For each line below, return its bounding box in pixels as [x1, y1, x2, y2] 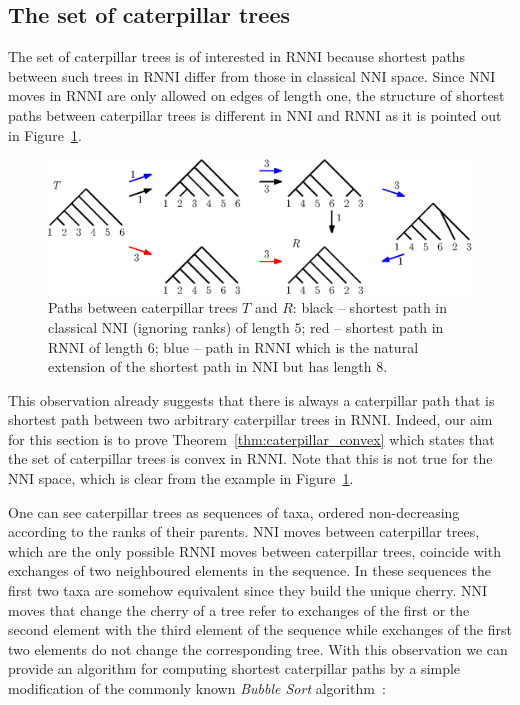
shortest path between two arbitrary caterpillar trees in [8, 409, 347, 430]
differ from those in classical [184, 65, 356, 86]
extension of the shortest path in [48, 356, 248, 377]
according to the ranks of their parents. [8, 521, 249, 542]
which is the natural [295, 336, 419, 357]
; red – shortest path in [301, 316, 444, 337]
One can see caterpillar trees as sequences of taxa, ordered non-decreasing [8, 501, 460, 522]
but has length [282, 356, 372, 377]
